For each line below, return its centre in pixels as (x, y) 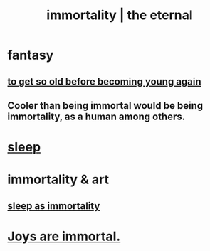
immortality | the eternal (120, 15)
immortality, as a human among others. (96, 116)
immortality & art (58, 180)
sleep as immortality (54, 206)
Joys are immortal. (64, 236)
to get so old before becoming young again (104, 81)
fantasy (31, 55)
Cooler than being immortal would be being (105, 106)
